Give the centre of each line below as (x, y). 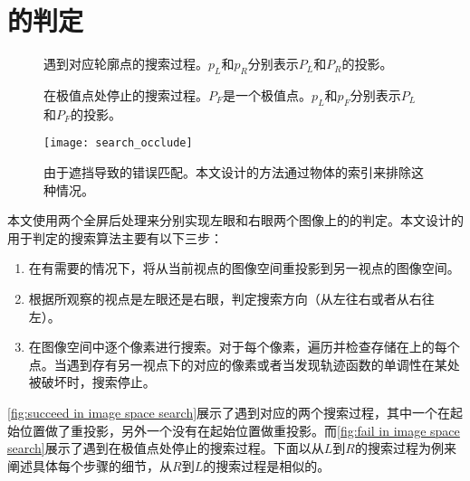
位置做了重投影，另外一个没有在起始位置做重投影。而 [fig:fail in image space (240, 430)
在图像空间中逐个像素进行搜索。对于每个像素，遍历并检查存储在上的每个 (244, 347)
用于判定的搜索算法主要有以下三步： (115, 237)
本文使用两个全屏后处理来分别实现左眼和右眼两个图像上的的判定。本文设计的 (235, 220)
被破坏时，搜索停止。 (92, 382)
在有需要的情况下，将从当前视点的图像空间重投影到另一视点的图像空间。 (244, 268)
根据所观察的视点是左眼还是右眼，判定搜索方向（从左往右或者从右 (225, 298)
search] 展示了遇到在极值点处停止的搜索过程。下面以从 (166, 448)
